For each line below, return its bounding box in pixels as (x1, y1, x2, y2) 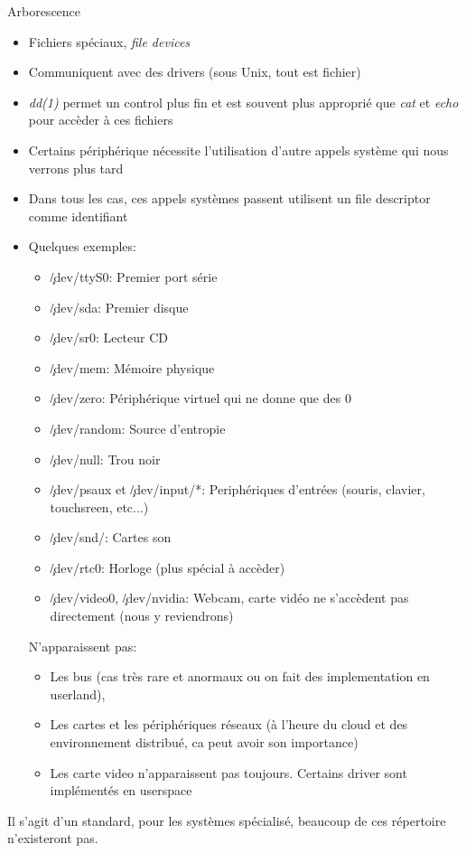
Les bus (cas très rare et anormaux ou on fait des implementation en (50, 667, 430, 686)
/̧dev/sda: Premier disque (50, 297, 189, 316)
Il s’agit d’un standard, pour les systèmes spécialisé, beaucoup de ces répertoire (7, 811, 446, 830)
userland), (50, 684, 106, 703)
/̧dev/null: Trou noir (50, 449, 161, 468)
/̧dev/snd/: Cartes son (50, 528, 172, 547)
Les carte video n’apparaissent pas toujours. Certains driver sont (50, 763, 407, 782)
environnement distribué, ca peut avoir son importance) (50, 733, 359, 752)
